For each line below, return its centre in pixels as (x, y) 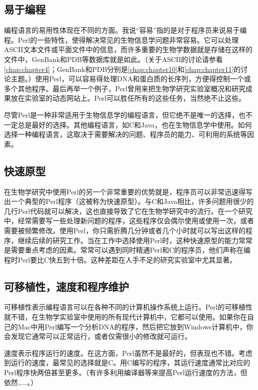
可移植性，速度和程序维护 (66, 286)
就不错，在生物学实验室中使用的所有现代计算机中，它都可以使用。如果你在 (126, 317)
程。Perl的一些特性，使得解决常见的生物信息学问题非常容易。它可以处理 (121, 39)
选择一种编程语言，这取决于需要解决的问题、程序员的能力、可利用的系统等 (126, 134)
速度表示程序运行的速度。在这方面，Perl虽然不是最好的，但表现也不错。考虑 (128, 353)
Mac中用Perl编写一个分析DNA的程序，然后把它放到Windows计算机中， (132, 326)
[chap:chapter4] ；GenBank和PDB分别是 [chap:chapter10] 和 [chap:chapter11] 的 (123, 69)
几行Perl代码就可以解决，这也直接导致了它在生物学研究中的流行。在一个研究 (128, 211)
